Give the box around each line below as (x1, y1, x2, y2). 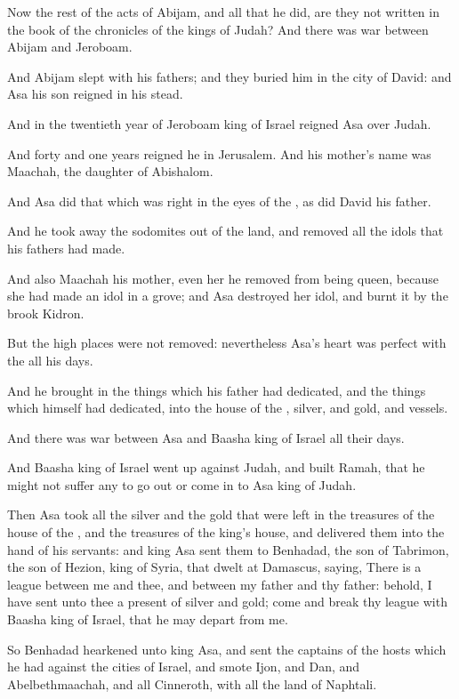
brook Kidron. (7, 303, 85, 322)
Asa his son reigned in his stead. (7, 84, 183, 103)
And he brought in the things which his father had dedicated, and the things (7, 381, 426, 399)
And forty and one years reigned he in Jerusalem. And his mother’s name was (7, 144, 431, 163)
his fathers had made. (7, 238, 125, 257)
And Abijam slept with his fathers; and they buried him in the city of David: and (7, 67, 452, 85)
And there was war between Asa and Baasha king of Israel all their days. (7, 428, 405, 446)
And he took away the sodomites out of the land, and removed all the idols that (7, 221, 444, 240)
